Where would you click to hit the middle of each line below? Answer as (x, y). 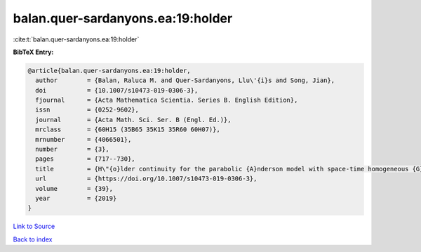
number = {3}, (73, 150)
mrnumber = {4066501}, (83, 139)
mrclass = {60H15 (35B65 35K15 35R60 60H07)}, (128, 130)
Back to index (33, 239)
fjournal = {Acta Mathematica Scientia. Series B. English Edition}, (167, 100)
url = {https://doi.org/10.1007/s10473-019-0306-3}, (146, 179)
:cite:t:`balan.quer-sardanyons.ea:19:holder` (76, 39)
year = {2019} (76, 198)
